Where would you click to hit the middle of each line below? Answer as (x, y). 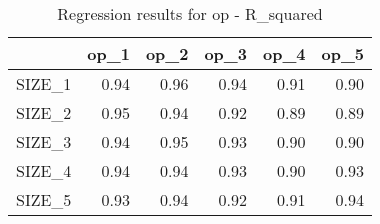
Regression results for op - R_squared (190, 13)
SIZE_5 (44, 199)
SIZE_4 (44, 170)
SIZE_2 (44, 112)
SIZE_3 (44, 141)
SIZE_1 (44, 83)
